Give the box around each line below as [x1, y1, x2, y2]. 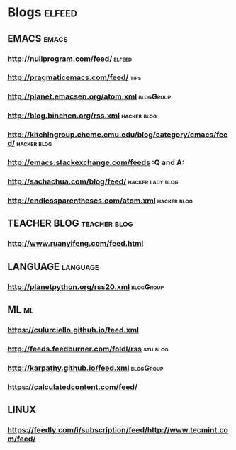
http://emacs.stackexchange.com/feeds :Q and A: [7, 157, 185, 167]
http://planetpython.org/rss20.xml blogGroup [7, 281, 164, 291]
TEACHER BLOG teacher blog [7, 218, 133, 230]
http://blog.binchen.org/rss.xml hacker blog [7, 111, 157, 120]
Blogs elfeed [7, 4, 78, 21]
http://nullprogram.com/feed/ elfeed [7, 54, 133, 64]
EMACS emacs [7, 33, 68, 45]
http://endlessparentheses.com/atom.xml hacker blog [7, 196, 193, 206]
